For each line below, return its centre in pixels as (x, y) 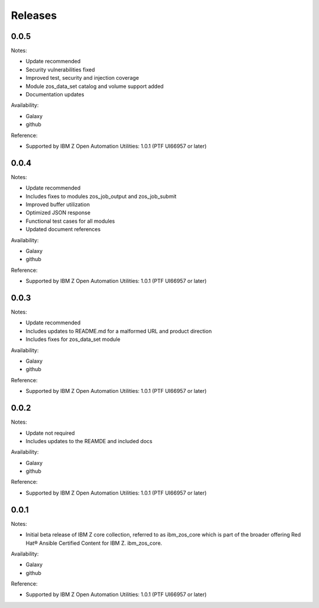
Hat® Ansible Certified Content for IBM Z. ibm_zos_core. (94, 543)
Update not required (50, 433)
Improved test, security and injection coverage (82, 78)
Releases (34, 15)
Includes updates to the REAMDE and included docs (89, 441)
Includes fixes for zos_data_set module (73, 339)
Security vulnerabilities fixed (60, 69)
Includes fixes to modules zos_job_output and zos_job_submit (101, 196)
